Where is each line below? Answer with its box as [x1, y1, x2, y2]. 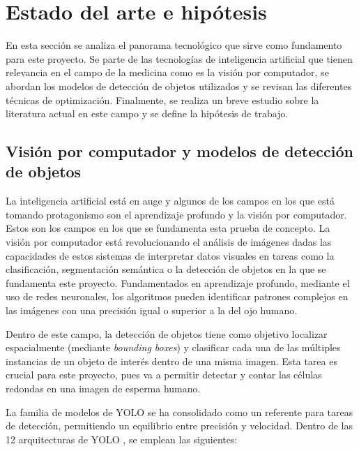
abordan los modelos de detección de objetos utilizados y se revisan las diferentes [6, 78, 352, 93]
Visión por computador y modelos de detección [6, 140, 353, 162]
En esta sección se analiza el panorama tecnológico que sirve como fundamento [6, 38, 342, 52]
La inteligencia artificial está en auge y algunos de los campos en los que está [6, 193, 335, 208]
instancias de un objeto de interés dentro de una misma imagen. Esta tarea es [6, 353, 337, 368]
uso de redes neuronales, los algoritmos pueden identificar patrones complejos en [6, 289, 349, 304]
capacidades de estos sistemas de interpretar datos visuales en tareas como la [6, 248, 335, 263]
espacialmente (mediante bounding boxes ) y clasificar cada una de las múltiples [6, 340, 341, 355]
